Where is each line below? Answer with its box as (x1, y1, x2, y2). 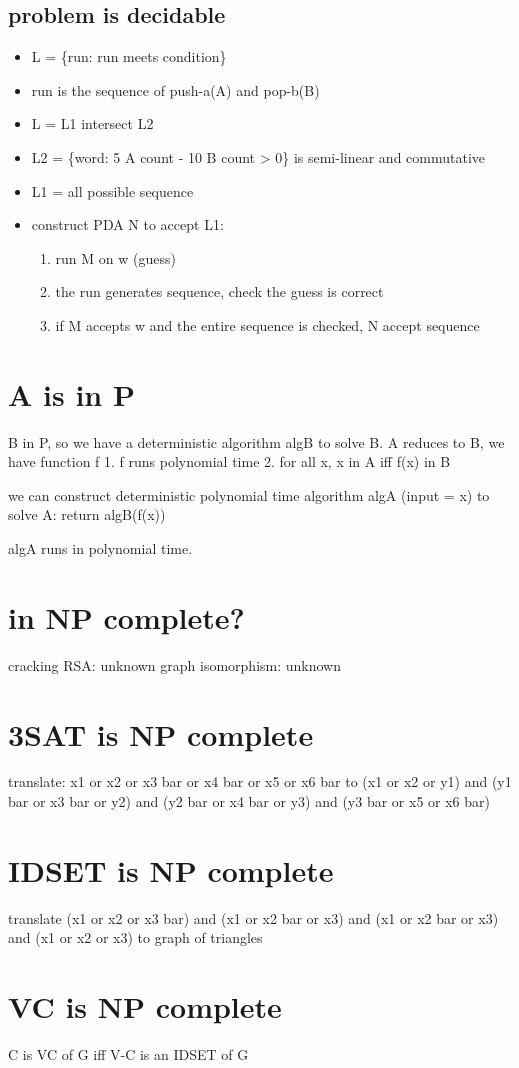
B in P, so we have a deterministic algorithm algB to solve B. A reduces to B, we (8, 431, 505, 452)
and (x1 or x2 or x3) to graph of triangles (8, 927, 263, 948)
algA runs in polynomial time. (8, 538, 193, 559)
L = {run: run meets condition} (31, 46, 227, 67)
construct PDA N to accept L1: (31, 214, 224, 235)
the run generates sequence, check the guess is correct (55, 281, 384, 302)
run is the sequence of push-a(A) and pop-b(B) (31, 79, 320, 100)
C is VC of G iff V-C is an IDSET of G (8, 1044, 249, 1065)
